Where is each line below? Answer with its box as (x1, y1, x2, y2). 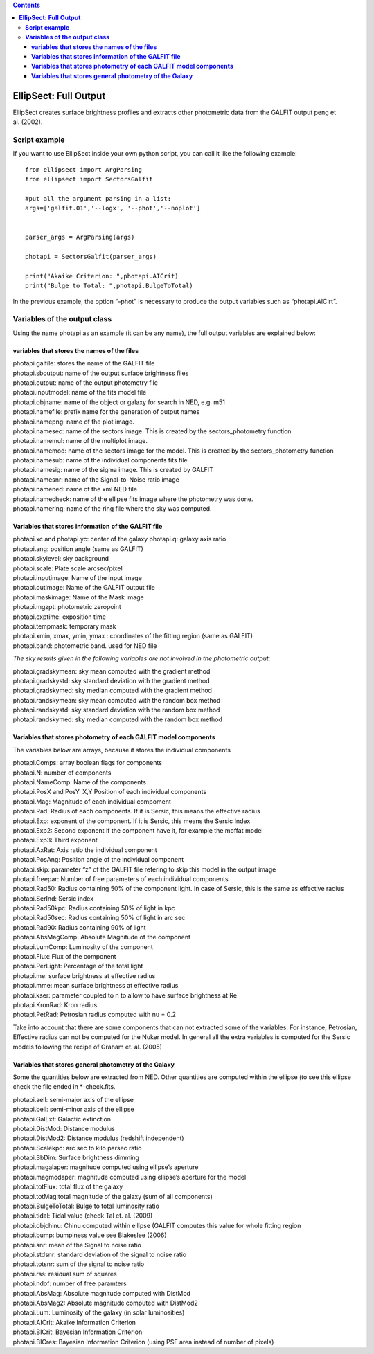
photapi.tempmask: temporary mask (12, 622, 116, 630)
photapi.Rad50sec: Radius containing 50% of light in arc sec (12, 914, 186, 922)
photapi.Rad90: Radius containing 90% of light (12, 923, 146, 931)
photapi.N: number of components (12, 768, 112, 777)
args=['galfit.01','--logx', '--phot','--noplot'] (25, 204, 201, 213)
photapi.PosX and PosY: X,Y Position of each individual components (12, 788, 207, 796)
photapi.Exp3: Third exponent (12, 836, 98, 845)
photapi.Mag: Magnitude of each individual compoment (12, 797, 171, 806)
